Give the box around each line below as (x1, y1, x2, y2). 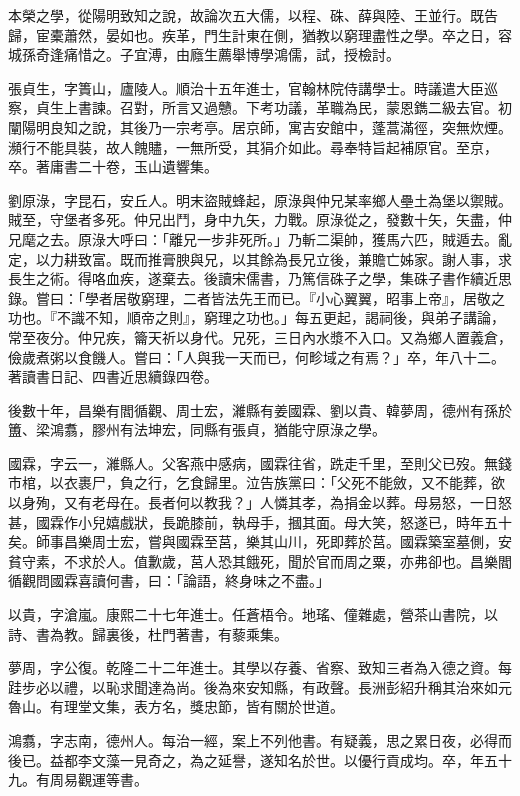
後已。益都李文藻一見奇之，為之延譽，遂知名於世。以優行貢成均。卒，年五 (8, 749, 498, 770)
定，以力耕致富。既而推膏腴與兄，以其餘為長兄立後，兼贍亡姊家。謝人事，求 (8, 248, 512, 269)
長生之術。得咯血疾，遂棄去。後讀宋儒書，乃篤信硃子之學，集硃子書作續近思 (8, 268, 512, 289)
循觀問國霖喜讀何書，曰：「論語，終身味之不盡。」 (8, 570, 330, 591)
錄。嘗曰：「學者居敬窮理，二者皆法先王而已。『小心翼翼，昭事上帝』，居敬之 (8, 287, 505, 308)
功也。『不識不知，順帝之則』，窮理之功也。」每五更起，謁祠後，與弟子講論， (8, 307, 505, 328)
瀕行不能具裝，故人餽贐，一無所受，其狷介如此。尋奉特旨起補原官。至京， (8, 136, 498, 157)
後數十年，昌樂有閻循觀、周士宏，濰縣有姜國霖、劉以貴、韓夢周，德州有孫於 (8, 399, 512, 420)
